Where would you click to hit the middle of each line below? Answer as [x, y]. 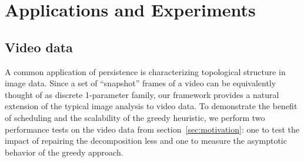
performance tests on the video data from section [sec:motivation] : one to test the [152, 129]
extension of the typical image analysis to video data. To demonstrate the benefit [151, 106]
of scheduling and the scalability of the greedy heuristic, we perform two [135, 117]
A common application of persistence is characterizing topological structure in [145, 71]
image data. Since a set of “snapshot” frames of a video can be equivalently [141, 83]
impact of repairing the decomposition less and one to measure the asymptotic [146, 141]
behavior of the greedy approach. [64, 152]
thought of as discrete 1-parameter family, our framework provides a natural [142, 94]
